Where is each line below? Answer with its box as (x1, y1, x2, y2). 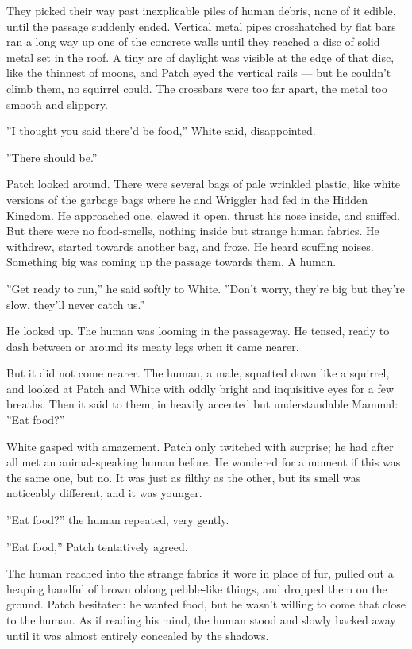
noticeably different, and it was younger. (6, 485, 202, 501)
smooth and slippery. (6, 95, 108, 112)
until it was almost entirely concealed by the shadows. (6, 627, 269, 643)
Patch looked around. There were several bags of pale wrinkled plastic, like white (6, 176, 401, 192)
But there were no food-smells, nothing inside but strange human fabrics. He (6, 222, 379, 239)
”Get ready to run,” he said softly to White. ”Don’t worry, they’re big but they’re (6, 280, 405, 296)
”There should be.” (6, 149, 98, 165)
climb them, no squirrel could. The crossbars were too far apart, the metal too (6, 79, 387, 96)
